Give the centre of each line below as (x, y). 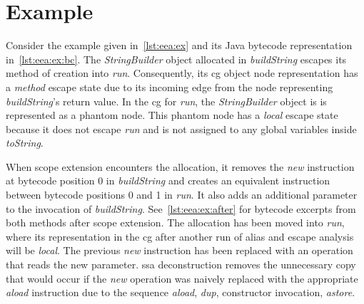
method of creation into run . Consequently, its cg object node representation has (182, 73)
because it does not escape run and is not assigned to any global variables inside (181, 129)
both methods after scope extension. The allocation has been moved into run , (175, 222)
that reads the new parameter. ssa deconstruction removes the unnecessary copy (181, 264)
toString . (25, 143)
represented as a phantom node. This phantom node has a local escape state (172, 115)
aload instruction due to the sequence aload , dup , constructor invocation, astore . (181, 292)
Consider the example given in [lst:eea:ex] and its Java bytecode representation (179, 45)
